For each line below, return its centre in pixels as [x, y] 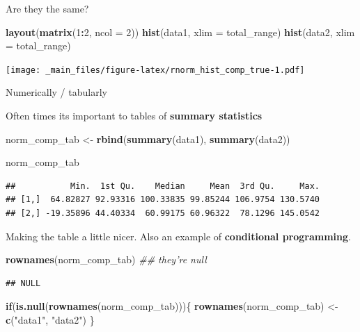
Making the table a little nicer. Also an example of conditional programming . [178, 236]
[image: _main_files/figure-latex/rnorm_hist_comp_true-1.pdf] [155, 70]
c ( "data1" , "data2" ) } [50, 319]
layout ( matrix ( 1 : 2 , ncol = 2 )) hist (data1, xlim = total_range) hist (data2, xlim [180, 32]
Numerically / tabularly [56, 92]
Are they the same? [47, 8]
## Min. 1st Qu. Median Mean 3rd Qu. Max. [163, 186]
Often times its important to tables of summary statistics [134, 116]
